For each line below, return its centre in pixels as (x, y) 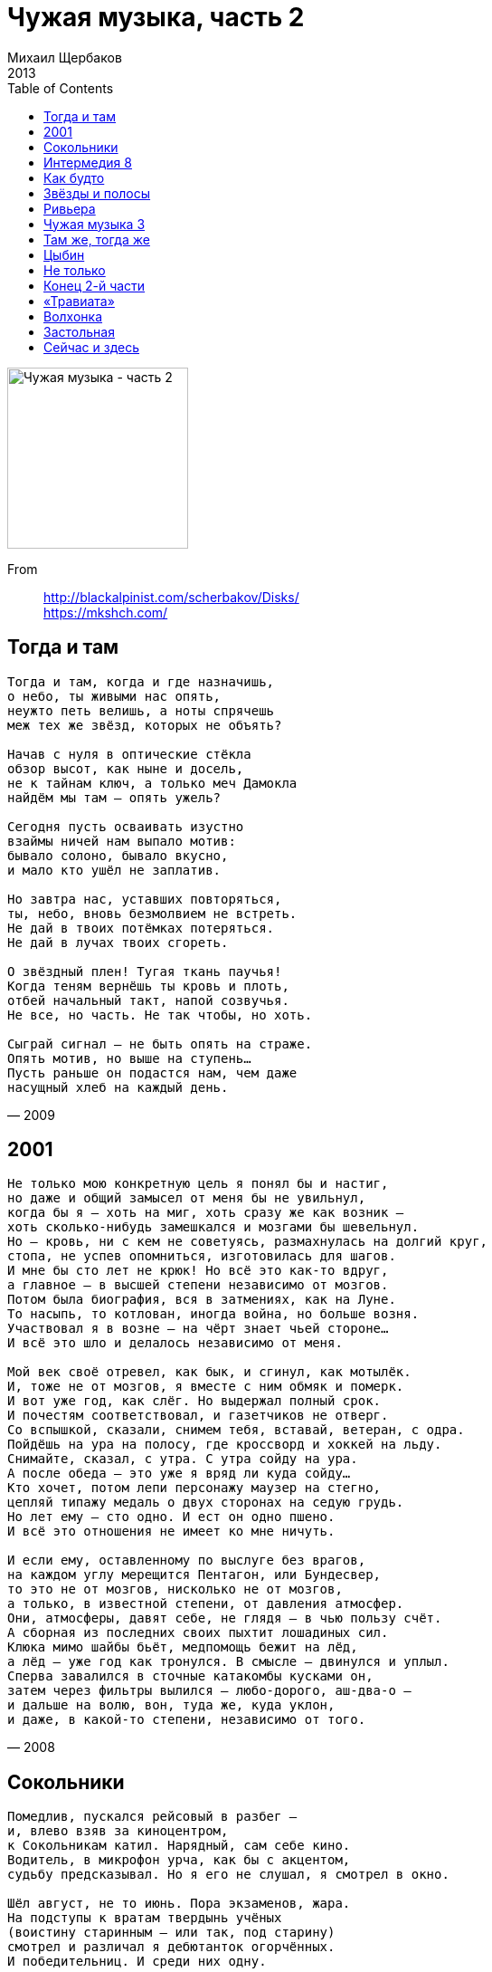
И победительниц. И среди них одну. (137, 1962)
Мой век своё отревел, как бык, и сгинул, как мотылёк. (209, 1372)
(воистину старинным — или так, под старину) (171, 1933)
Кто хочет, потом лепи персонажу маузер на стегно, (194, 1488)
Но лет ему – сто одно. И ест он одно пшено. (171, 1517)
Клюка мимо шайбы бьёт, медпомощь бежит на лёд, (183, 1647)
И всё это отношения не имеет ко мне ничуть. (171, 1532)
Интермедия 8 (88, 162)
